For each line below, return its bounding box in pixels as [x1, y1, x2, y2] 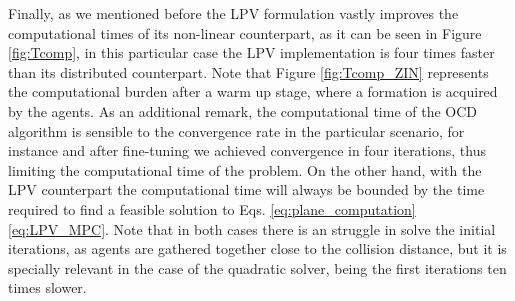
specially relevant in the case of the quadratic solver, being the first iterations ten [8, 257, 507, 278]
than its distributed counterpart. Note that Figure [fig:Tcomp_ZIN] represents [8, 61, 489, 82]
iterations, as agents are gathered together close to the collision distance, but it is [8, 238, 507, 259]
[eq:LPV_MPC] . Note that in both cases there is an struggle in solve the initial [8, 218, 496, 239]
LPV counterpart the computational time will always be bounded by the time [8, 179, 485, 200]
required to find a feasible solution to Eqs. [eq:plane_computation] [8, 198, 416, 219]
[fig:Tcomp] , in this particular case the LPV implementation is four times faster [8, 42, 495, 63]
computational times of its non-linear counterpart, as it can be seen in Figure [8, 22, 482, 43]
